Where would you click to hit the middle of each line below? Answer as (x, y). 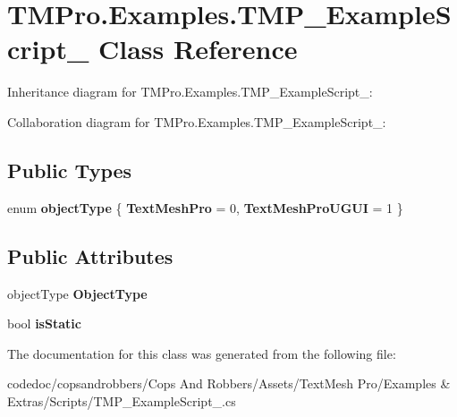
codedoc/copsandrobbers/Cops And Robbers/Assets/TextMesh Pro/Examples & (229, 383)
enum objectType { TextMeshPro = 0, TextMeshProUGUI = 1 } (205, 207)
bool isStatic (44, 323)
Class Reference (198, 49)
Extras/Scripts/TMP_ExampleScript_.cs (122, 400)
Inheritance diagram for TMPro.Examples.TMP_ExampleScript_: (190, 92)
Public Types (70, 170)
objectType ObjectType (77, 293)
